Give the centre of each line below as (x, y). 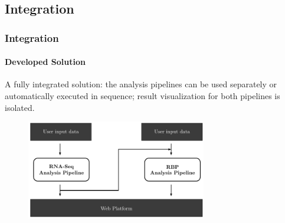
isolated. (20, 107)
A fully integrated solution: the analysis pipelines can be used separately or (141, 84)
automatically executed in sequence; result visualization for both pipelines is (142, 96)
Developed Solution (45, 62)
